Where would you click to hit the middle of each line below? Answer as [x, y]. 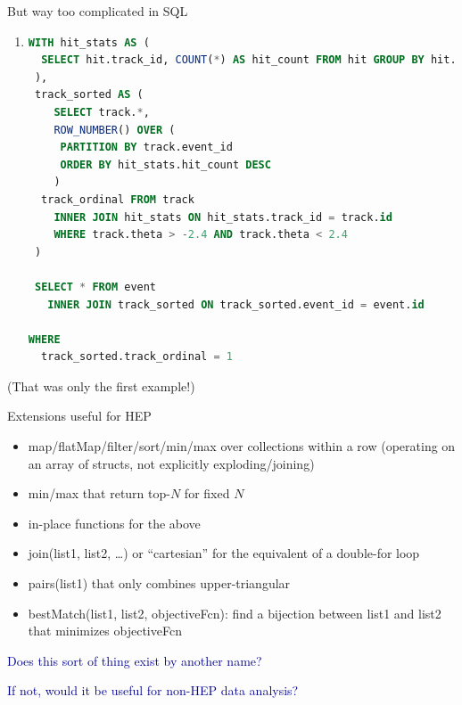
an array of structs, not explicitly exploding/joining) [171, 463]
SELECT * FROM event [95, 287]
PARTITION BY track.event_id [146, 148]
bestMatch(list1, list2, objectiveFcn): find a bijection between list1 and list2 [235, 613]
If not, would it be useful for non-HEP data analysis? [153, 690]
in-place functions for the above [114, 523]
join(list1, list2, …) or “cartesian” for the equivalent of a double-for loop [224, 553]
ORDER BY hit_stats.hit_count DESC [165, 164]
